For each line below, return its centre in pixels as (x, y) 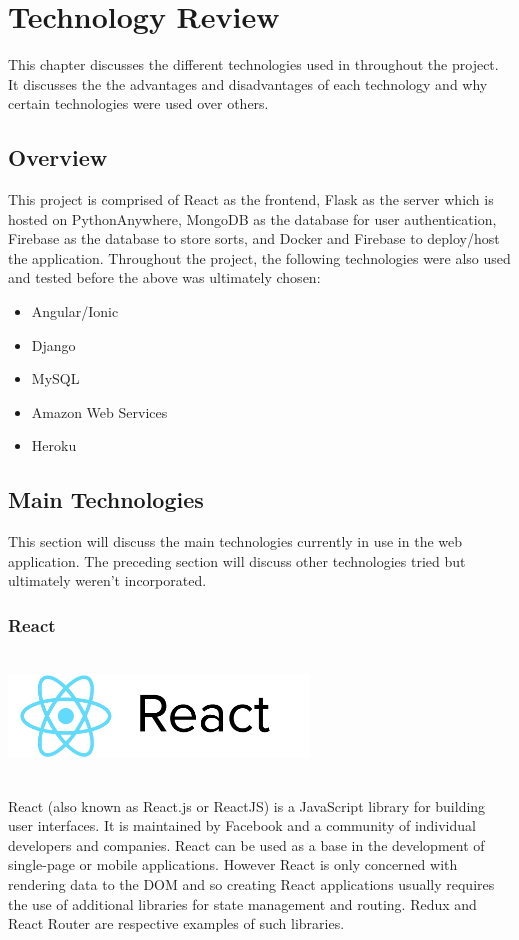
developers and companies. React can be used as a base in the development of (246, 844)
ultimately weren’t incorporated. (107, 580)
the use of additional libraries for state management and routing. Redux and (242, 903)
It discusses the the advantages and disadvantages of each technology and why (248, 83)
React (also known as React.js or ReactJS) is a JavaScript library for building (247, 805)
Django (53, 344)
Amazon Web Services (99, 411)
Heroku (54, 445)
